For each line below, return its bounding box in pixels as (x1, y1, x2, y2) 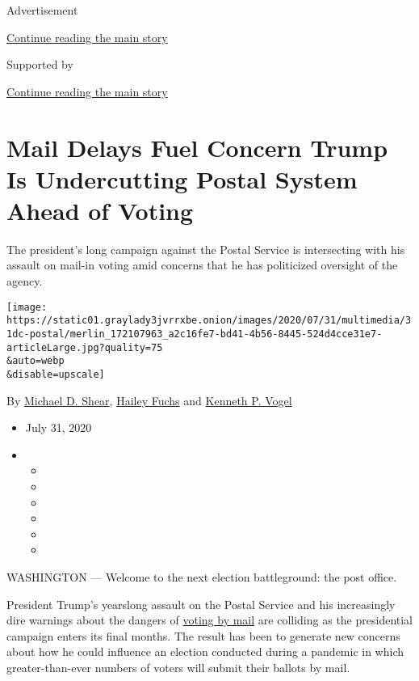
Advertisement (6, 2, 78, 18)
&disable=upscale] (6, 368, 105, 380)
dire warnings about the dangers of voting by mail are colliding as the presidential (6, 611, 413, 628)
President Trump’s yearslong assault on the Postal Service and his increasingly (6, 595, 396, 612)
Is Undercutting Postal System (6, 162, 358, 195)
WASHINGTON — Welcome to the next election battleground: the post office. (6, 568, 397, 585)
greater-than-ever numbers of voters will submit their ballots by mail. (6, 658, 350, 675)
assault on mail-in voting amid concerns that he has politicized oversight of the (6, 256, 398, 273)
